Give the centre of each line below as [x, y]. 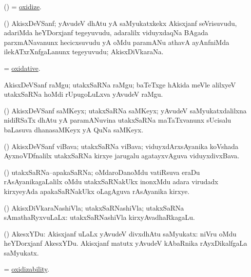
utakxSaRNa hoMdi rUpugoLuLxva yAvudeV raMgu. [84, 94]
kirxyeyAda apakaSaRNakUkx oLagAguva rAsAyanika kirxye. [97, 191]
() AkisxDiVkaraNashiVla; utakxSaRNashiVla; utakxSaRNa [94, 207]
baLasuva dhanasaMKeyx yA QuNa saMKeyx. [74, 129]
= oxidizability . [27, 269]
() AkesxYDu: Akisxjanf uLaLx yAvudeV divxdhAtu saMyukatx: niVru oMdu [120, 233]
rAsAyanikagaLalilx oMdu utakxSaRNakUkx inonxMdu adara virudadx [111, 181]
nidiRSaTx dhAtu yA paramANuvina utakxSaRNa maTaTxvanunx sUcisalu [118, 120]
